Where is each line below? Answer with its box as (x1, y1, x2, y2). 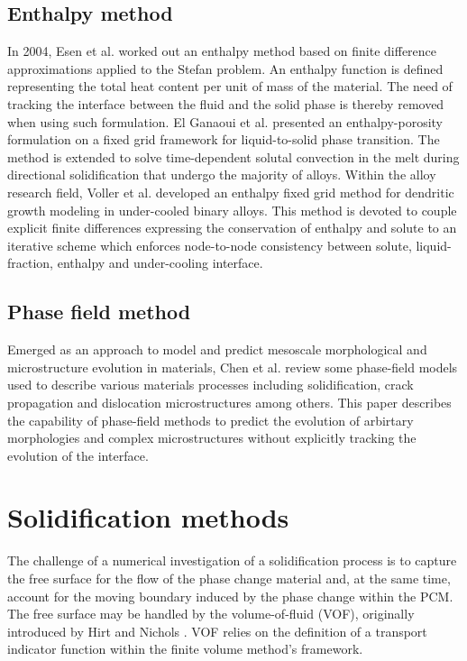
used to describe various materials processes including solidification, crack (7, 375, 414, 394)
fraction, (7, 253, 54, 272)
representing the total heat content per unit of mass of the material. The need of (7, 77, 453, 96)
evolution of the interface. (7, 445, 149, 464)
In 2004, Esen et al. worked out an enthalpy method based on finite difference (7, 41, 437, 60)
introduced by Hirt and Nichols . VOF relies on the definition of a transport (7, 621, 427, 640)
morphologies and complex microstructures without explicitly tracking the (7, 428, 417, 447)
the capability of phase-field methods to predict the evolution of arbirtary (7, 410, 414, 429)
